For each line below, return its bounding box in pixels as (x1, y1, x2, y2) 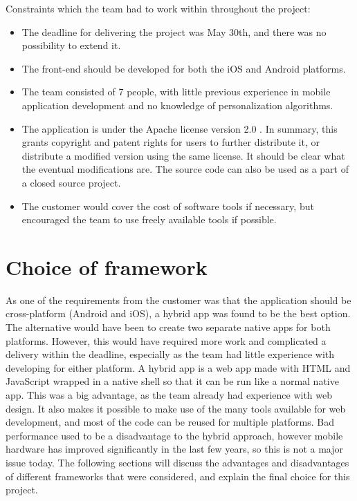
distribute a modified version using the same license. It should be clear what (21, 148, 345, 162)
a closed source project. (21, 175, 121, 189)
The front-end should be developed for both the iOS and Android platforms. (21, 61, 346, 75)
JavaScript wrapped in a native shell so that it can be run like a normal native (6, 374, 339, 388)
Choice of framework (6, 252, 208, 281)
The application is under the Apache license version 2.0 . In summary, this (21, 121, 338, 135)
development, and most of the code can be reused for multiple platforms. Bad (6, 415, 334, 429)
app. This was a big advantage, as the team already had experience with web (6, 388, 332, 401)
